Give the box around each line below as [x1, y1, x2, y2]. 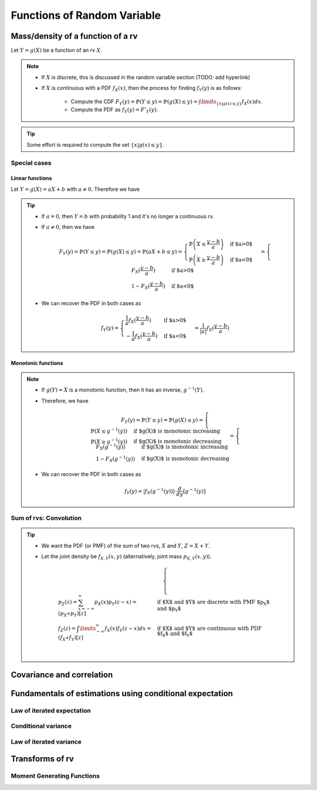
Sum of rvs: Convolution [11, 514, 82, 522]
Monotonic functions [11, 359, 63, 366]
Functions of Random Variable [11, 9, 161, 22]
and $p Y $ [157, 605, 181, 613]
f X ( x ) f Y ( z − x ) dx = [104, 625, 151, 633]
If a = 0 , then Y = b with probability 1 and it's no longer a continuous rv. [41, 212, 214, 220]
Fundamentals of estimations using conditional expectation [11, 688, 233, 698]
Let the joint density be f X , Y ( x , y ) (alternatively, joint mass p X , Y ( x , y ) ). [41, 553, 212, 561]
